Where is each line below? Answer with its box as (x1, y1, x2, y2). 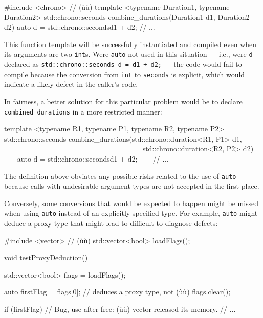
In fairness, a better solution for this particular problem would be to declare (4, 96, 243, 106)
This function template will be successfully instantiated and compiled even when (4, 38, 257, 49)
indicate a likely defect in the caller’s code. (4, 79, 138, 89)
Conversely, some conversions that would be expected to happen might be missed (4, 197, 259, 208)
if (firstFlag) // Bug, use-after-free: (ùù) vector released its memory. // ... (4, 304, 236, 314)
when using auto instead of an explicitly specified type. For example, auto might (4, 208, 258, 218)
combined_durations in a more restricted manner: (4, 106, 162, 117)
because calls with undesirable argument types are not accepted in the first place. (4, 180, 259, 191)
